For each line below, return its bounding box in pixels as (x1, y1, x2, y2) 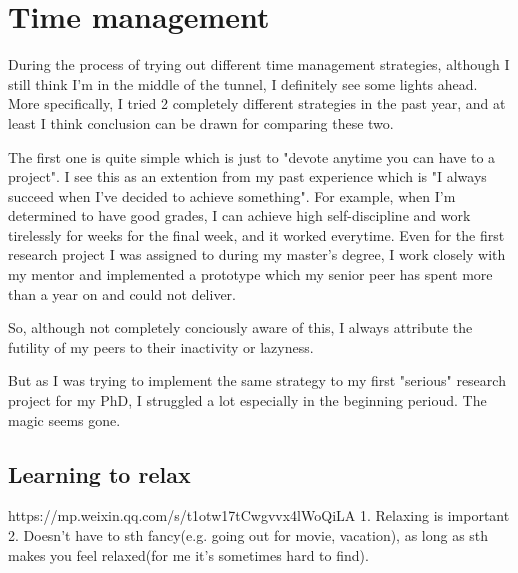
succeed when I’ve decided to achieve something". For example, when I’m (8, 185, 456, 206)
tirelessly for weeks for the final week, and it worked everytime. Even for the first (8, 224, 505, 245)
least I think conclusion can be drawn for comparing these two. (8, 112, 394, 133)
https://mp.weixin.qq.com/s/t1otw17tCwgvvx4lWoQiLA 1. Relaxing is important (8, 505, 510, 526)
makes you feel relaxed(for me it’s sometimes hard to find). (8, 544, 369, 565)
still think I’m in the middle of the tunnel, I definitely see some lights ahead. (8, 73, 478, 94)
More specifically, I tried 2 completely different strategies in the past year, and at (8, 93, 506, 114)
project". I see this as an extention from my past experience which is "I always (8, 166, 487, 187)
